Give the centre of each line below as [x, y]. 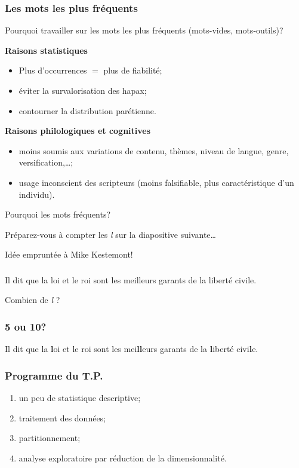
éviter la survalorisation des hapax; [83, 90]
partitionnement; [50, 438]
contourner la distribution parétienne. [87, 110]
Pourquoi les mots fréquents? [58, 214]
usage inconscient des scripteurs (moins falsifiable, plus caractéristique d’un [156, 182]
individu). [37, 194]
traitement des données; [62, 417]
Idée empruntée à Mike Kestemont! [69, 254]
